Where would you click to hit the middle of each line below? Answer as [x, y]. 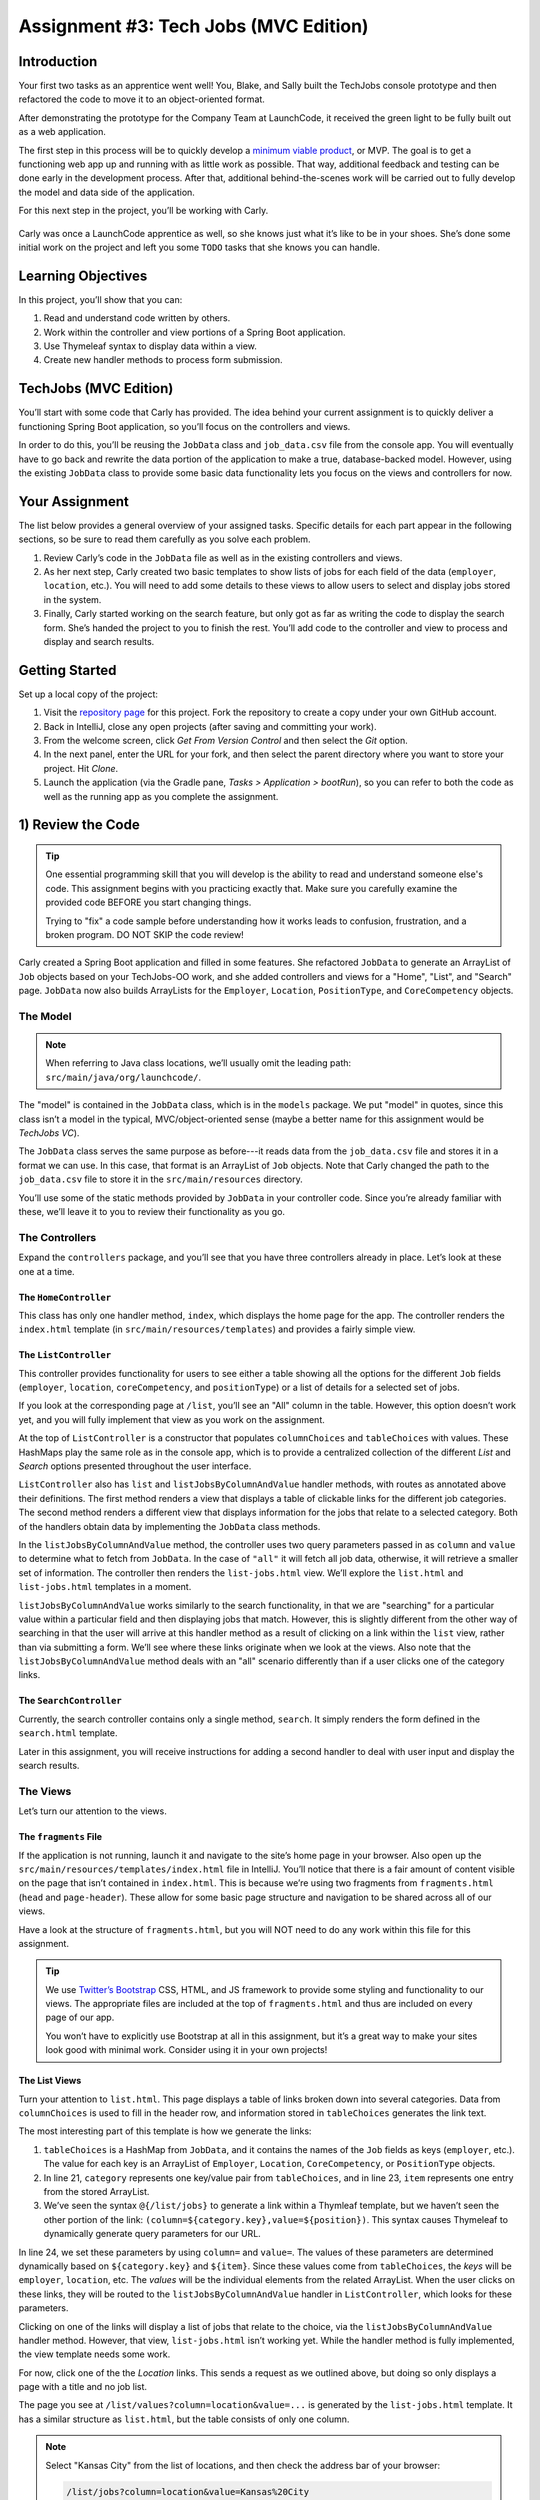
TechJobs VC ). [49, 1133]
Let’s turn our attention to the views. [92, 1811]
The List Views [50, 2081]
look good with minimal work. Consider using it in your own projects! [186, 2050]
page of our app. [80, 2017]
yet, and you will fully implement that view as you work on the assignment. [171, 1419]
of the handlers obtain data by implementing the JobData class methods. [169, 1526]
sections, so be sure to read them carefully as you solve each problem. [164, 539]
